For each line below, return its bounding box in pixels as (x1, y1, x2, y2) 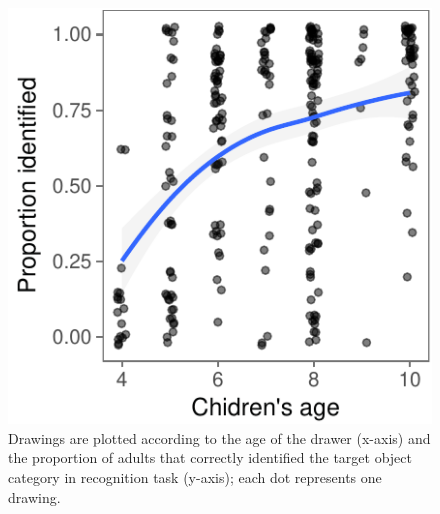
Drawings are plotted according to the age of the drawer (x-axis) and (8, 427, 431, 448)
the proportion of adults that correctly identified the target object (8, 447, 412, 468)
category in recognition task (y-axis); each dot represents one (8, 467, 382, 488)
